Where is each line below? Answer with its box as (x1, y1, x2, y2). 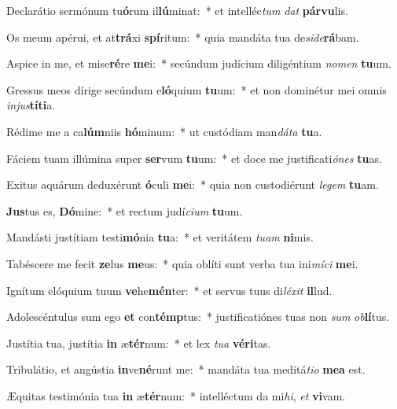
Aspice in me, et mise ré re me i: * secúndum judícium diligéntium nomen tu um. (6, 55, 391, 72)
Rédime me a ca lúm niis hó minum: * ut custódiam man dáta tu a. (6, 123, 322, 139)
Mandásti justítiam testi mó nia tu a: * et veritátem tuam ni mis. (6, 229, 314, 245)
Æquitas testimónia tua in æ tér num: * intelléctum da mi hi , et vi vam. (6, 387, 346, 403)
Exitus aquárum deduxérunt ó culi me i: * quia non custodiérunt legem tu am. (6, 176, 379, 193)
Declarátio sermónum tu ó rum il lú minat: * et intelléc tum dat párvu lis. (6, 2, 348, 18)
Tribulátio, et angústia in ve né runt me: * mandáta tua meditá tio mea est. (6, 361, 366, 378)
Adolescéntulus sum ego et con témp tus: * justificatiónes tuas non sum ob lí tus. (6, 308, 390, 325)
